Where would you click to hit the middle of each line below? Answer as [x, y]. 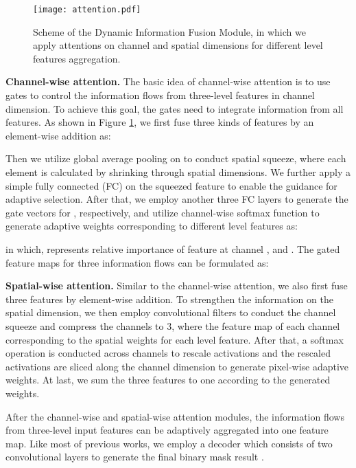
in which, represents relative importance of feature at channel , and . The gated [173, 248]
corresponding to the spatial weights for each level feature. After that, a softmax [175, 339]
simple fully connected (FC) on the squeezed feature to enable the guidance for [171, 185]
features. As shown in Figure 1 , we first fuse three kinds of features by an [160, 122]
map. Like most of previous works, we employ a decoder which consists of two [169, 443]
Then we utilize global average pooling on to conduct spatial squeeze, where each [176, 158]
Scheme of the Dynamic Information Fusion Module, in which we [169, 31]
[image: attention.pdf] [87, 10]
